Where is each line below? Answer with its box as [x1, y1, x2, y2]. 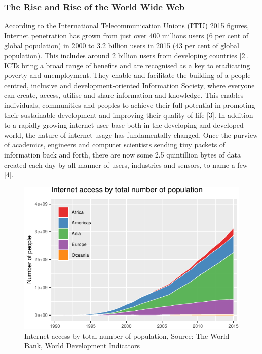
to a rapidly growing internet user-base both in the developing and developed [4, 120, 244, 130]
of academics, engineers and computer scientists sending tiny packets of [4, 139, 226, 150]
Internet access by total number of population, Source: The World [24, 330, 230, 341]
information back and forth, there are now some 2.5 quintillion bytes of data [4, 149, 241, 160]
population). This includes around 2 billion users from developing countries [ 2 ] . [4, 50, 249, 60]
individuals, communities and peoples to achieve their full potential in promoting [4, 99, 255, 110]
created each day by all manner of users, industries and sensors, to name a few [4, 159, 248, 170]
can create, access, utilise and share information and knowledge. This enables [4, 90, 244, 100]
